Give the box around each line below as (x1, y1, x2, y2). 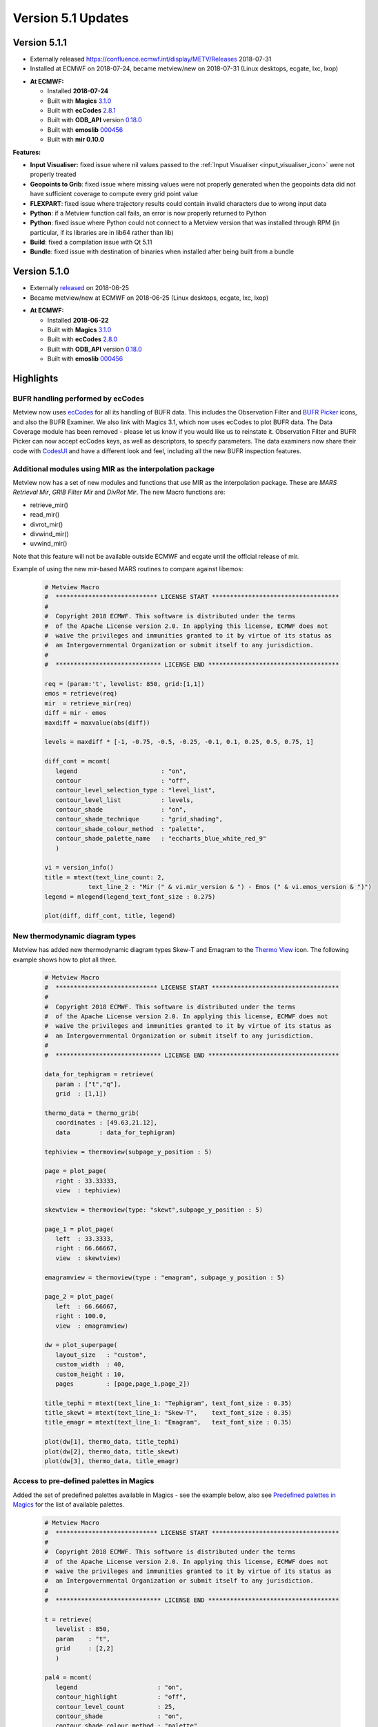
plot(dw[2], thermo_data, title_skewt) (44, 1447, 179, 1456)
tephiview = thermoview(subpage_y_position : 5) (44, 1147, 212, 1156)
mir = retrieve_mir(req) (44, 699, 132, 707)
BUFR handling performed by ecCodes (12, 394, 144, 403)
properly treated (30, 170, 77, 179)
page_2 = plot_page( (44, 1292, 114, 1301)
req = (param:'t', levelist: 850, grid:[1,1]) (44, 680, 205, 687)
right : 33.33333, (55, 1176, 118, 1185)
